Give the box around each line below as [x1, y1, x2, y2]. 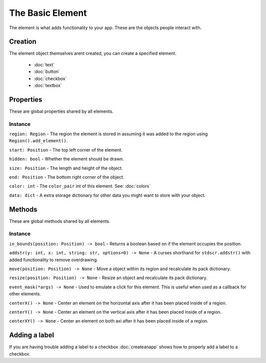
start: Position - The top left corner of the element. [9, 147, 123, 153]
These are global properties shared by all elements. [9, 108, 114, 114]
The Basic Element [9, 7, 87, 18]
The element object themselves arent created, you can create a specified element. [9, 50, 177, 56]
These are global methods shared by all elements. [9, 218, 111, 224]
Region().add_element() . [9, 138, 68, 144]
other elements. [9, 291, 41, 297]
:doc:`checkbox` [33, 76, 67, 81]
